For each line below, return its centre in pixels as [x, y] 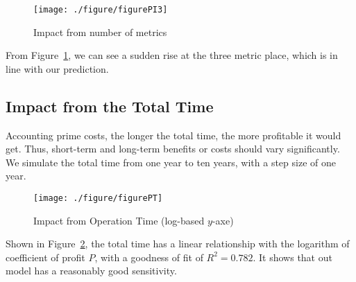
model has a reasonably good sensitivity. [91, 271]
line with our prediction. [57, 68]
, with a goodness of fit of [149, 257]
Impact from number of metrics [100, 32]
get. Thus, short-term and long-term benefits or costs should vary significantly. [173, 149]
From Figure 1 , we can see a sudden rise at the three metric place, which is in [172, 55]
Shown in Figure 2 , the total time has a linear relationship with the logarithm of [178, 244]
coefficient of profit [45, 257]
